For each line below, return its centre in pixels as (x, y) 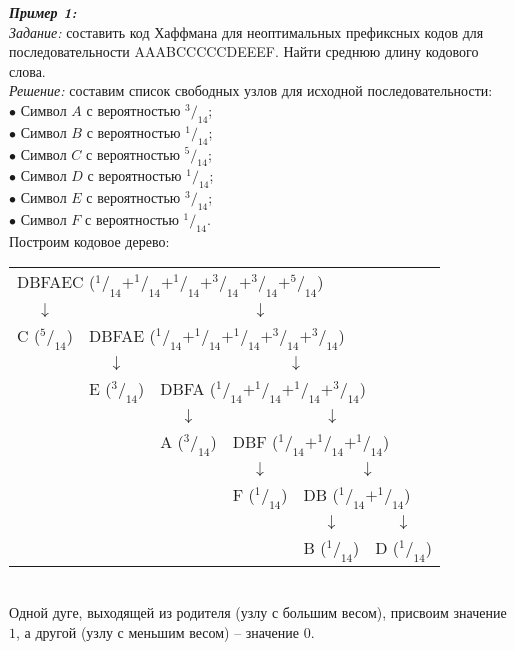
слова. (27, 70)
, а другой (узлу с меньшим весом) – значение (157, 631)
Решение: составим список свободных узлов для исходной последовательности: (251, 90)
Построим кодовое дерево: (89, 240)
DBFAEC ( (56, 282)
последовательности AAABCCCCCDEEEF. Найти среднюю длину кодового (244, 51)
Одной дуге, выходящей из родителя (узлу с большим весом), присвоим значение (258, 612)
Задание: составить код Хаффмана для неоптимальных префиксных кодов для (246, 31)
